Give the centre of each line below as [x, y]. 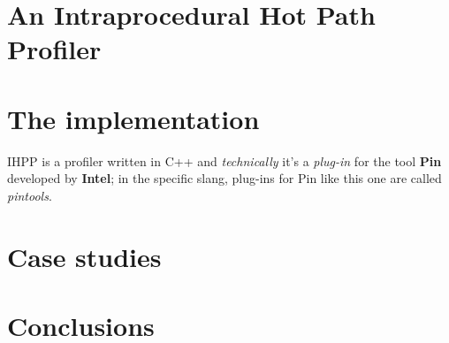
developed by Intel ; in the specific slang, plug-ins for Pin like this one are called [224, 178]
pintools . [30, 195]
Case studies [84, 256]
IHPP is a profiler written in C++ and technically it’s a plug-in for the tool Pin [224, 160]
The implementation [133, 118]
